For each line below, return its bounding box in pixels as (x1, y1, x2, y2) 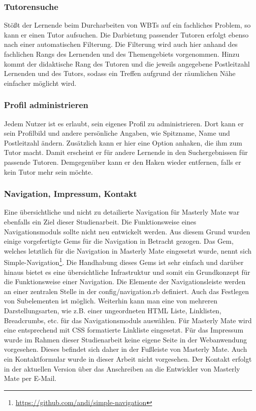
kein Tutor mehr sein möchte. (4, 166, 93, 177)
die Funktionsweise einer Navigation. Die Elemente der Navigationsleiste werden (4, 276, 246, 287)
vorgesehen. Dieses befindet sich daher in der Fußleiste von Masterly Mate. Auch (4, 344, 247, 354)
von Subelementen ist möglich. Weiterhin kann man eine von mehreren (4, 296, 218, 306)
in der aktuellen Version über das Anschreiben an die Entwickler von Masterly (4, 363, 240, 374)
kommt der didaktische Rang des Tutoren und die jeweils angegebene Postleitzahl (4, 58, 250, 69)
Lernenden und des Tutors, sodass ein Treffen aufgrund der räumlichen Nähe (4, 68, 236, 78)
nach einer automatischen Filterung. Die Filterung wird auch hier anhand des (4, 39, 238, 49)
